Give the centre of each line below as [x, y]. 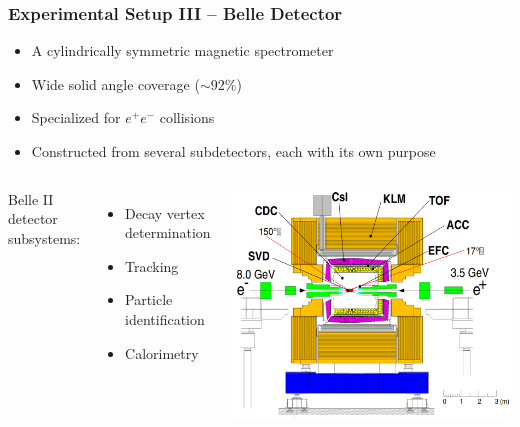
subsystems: [44, 237]
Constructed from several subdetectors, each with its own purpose [233, 151]
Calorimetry [162, 352]
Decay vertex [165, 212]
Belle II [31, 198]
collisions [187, 117]
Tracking [152, 265]
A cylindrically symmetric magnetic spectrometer [182, 50]
